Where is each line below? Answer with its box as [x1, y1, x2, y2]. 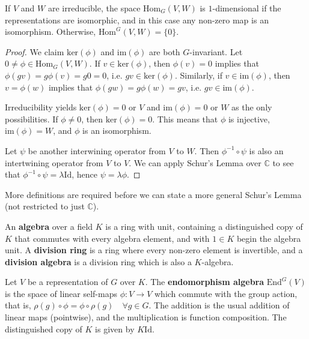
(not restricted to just [5, 200, 85, 212]
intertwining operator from [5, 156, 103, 169]
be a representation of [27, 275, 108, 288]
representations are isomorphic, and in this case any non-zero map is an [5, 13, 269, 26]
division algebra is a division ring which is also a [5, 255, 192, 268]
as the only [231, 101, 272, 113]
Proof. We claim [5, 45, 64, 58]
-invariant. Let [189, 45, 243, 58]
